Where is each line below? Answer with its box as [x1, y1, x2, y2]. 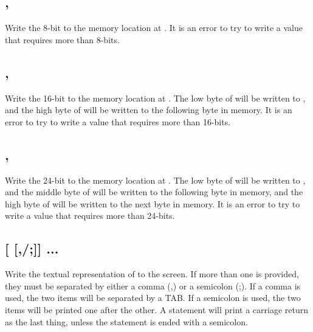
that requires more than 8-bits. [5, 33, 120, 46]
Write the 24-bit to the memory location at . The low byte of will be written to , [5, 173, 306, 186]
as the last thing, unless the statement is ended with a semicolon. [5, 315, 248, 328]
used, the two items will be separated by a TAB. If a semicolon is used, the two [5, 291, 301, 304]
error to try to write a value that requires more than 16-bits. [5, 115, 231, 128]
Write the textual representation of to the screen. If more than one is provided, [5, 268, 299, 280]
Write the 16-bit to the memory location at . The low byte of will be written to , [5, 91, 306, 104]
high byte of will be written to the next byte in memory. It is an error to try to [5, 197, 300, 210]
